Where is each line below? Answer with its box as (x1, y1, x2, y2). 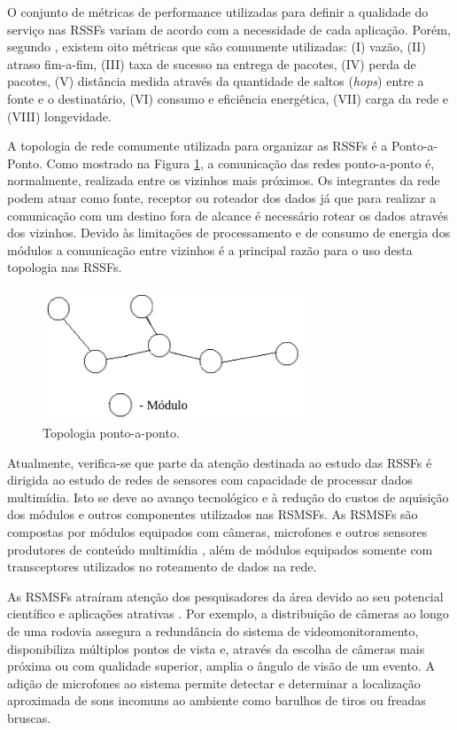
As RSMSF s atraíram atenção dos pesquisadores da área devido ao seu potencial (7, 586, 444, 605)
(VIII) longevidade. (7, 106, 112, 125)
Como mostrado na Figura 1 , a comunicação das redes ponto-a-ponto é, (46, 153, 435, 172)
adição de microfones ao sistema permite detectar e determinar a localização (7, 673, 421, 692)
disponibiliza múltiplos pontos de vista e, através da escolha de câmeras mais (7, 639, 425, 657)
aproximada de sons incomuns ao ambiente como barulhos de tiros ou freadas (7, 691, 426, 710)
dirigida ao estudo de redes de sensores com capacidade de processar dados (7, 470, 413, 489)
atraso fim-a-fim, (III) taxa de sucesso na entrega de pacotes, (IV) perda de (7, 54, 416, 73)
